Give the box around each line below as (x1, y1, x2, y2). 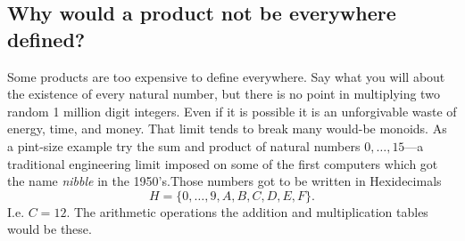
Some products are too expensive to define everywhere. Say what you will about (7, 67, 445, 85)
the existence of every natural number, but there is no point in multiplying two (7, 84, 440, 103)
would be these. (7, 220, 92, 238)
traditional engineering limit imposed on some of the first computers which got (7, 154, 438, 173)
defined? (7, 25, 86, 52)
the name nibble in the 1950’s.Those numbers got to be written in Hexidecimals (7, 172, 442, 190)
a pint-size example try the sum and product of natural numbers (7, 136, 361, 155)
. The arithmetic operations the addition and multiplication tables (66, 202, 428, 221)
